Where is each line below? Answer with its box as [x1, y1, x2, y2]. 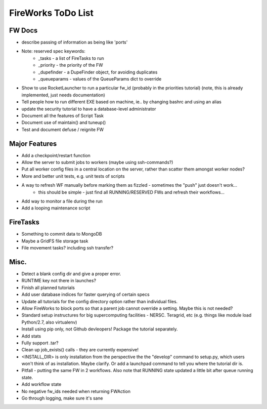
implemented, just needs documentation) [21, 92, 105, 98]
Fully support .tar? [21, 340, 59, 346]
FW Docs [9, 26, 38, 35]
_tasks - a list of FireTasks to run [38, 55, 104, 61]
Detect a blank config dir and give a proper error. [21, 271, 121, 277]
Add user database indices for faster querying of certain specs [21, 291, 150, 297]
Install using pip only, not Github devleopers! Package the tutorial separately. [21, 326, 178, 332]
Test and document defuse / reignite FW [21, 126, 104, 132]
